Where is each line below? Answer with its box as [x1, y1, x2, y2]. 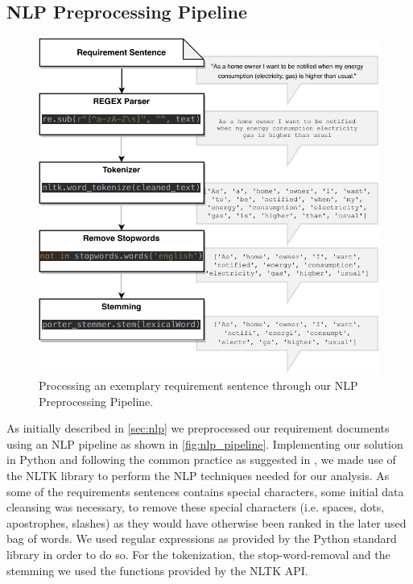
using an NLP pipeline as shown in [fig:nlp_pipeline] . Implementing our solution [6, 435, 403, 452]
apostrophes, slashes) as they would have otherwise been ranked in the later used [6, 514, 407, 531]
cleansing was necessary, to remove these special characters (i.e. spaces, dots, [6, 499, 385, 516]
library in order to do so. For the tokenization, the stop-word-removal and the [6, 545, 390, 562]
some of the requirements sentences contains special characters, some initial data [6, 483, 404, 499]
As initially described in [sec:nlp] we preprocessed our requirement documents [6, 420, 390, 437]
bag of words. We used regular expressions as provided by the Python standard [6, 530, 397, 547]
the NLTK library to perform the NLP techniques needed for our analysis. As [6, 466, 390, 483]
